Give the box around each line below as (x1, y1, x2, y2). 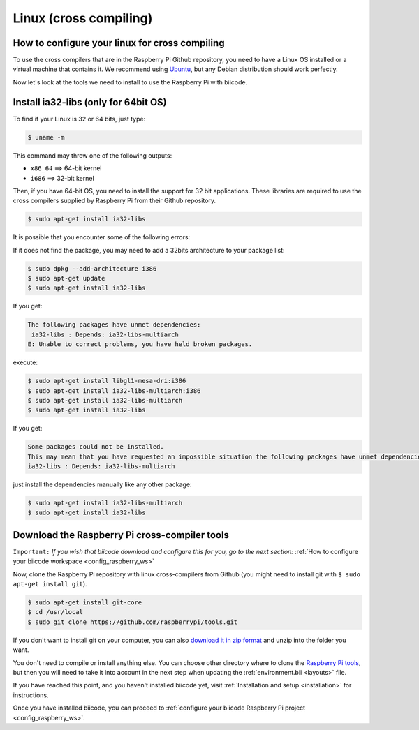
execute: (13, 358, 38, 366)
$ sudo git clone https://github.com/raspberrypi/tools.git (27, 618, 238, 626)
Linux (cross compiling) (13, 10, 153, 26)
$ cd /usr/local (27, 608, 84, 616)
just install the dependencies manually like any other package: (13, 480, 192, 489)
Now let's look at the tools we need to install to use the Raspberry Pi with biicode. (13, 77, 248, 87)
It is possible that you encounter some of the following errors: (13, 233, 191, 241)
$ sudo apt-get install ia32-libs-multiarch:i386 (27, 387, 201, 394)
